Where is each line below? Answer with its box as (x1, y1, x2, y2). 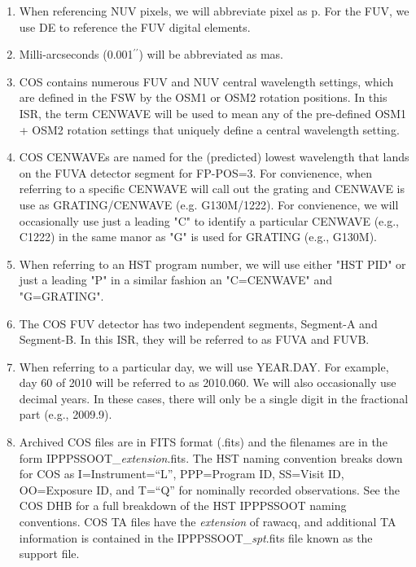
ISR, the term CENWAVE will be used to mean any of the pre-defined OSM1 (19, 104, 406, 121)
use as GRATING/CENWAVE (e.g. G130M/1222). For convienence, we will (19, 196, 399, 213)
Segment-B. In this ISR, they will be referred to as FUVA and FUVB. (19, 331, 370, 348)
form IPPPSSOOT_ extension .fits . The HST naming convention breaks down (19, 449, 403, 466)
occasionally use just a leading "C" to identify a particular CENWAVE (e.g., (19, 212, 399, 229)
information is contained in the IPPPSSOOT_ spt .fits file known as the (19, 529, 373, 546)
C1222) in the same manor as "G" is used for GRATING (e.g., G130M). (19, 228, 377, 245)
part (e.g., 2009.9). (19, 406, 112, 423)
